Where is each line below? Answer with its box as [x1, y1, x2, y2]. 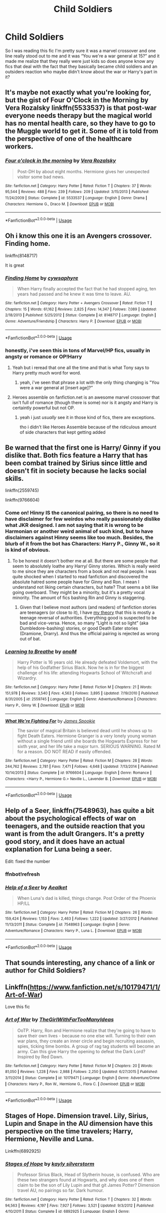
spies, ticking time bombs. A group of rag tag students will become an [17, 1043, 160, 1049]
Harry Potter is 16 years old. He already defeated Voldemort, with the [17, 659, 158, 665]
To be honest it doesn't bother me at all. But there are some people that [12, 558, 158, 563]
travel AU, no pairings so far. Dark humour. [17, 1187, 104, 1193]
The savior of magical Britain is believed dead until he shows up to [17, 727, 153, 733]
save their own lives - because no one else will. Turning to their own [17, 1032, 156, 1038]
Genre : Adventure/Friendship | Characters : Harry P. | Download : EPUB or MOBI [5, 319, 142, 324]
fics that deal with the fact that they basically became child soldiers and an [5, 63, 158, 69]
